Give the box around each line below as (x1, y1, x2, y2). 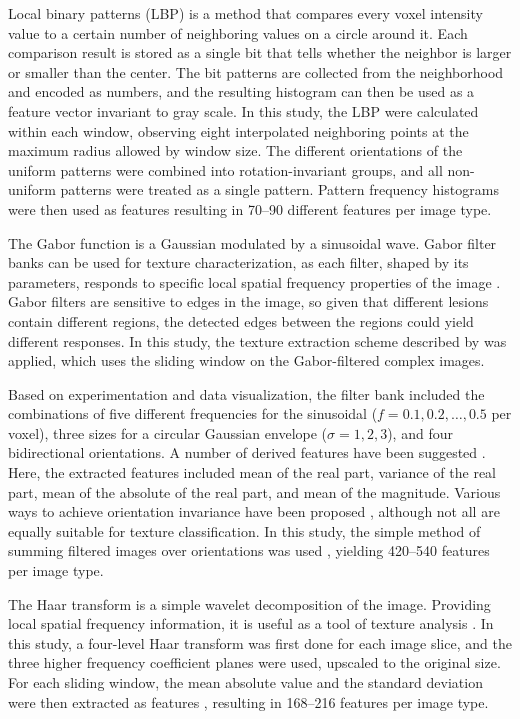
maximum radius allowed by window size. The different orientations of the (8, 140, 463, 161)
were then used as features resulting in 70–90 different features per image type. (8, 198, 492, 219)
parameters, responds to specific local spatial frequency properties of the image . (8, 271, 501, 292)
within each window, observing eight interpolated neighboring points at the (8, 120, 469, 141)
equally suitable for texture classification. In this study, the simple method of (8, 520, 481, 541)
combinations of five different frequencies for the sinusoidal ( (8, 403, 378, 424)
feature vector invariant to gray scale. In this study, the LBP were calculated (8, 100, 479, 121)
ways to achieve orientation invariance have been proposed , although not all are (8, 501, 500, 522)
